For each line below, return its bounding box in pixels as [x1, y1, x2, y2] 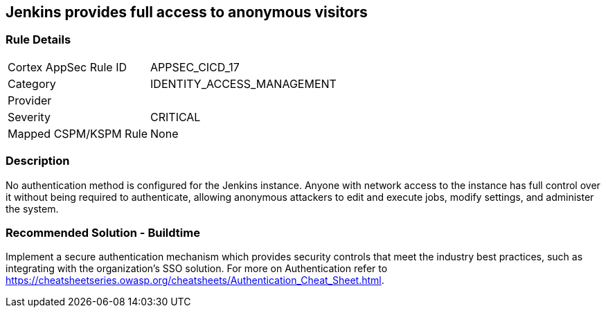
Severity [8, 109, 51, 124]
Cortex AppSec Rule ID [8, 60, 127, 74]
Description [6, 154, 70, 168]
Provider [8, 93, 52, 107]
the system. [6, 202, 59, 215]
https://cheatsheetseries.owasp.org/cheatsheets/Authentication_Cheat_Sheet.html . [6, 274, 384, 287]
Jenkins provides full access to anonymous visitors [6, 3, 368, 21]
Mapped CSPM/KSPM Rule [8, 126, 148, 141]
